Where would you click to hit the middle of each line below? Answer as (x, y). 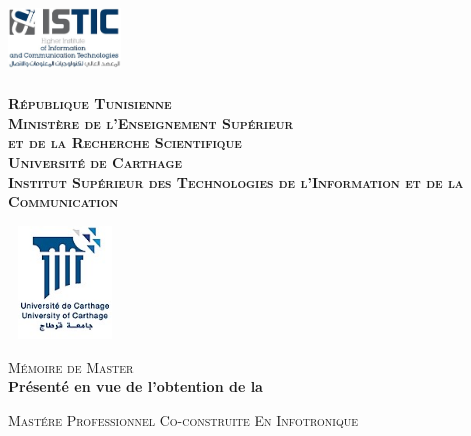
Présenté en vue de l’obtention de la (135, 386)
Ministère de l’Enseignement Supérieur (151, 122)
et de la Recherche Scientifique (125, 142)
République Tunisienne (90, 103)
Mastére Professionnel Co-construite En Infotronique (183, 419)
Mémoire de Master (71, 366)
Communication (63, 201)
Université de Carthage (95, 161)
